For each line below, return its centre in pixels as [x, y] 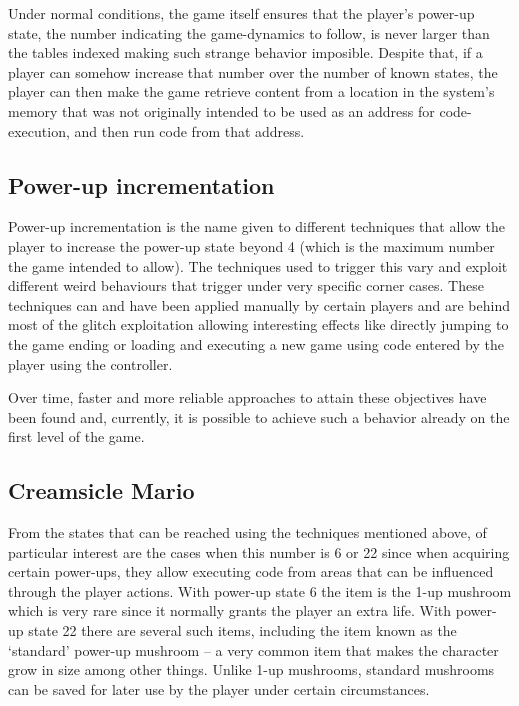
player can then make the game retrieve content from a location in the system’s [251, 91]
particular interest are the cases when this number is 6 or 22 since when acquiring [259, 551]
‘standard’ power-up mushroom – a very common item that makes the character [253, 649]
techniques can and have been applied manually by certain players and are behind [259, 304]
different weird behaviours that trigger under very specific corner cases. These [246, 285]
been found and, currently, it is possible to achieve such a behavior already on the [259, 416]
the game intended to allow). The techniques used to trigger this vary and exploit [258, 265]
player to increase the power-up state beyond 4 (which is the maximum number [251, 245]
